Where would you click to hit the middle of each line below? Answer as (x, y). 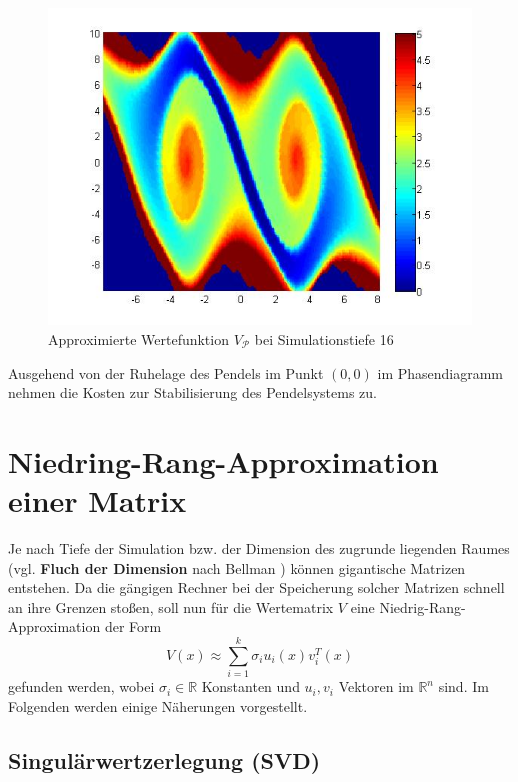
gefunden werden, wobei (81, 686)
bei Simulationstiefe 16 (324, 339)
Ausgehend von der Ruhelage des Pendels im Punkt (166, 372)
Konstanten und (250, 686)
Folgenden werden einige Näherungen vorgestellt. (158, 705)
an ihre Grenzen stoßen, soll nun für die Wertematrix (171, 606)
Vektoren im (376, 686)
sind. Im (463, 686)
